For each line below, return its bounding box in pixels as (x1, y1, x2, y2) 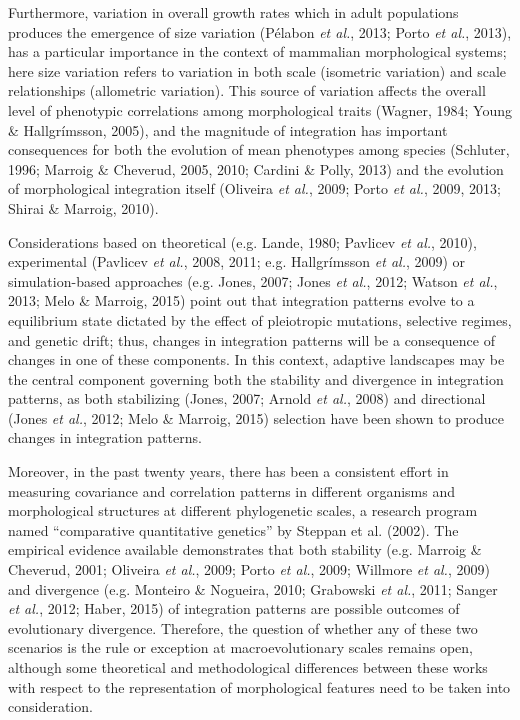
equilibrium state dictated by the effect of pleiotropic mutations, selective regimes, (8, 309, 512, 330)
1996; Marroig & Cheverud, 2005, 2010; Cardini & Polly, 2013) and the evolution (8, 158, 504, 179)
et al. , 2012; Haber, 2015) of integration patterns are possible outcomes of (8, 598, 460, 619)
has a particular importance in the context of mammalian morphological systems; (8, 41, 507, 62)
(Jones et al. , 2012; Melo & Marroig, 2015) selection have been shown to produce (8, 407, 505, 428)
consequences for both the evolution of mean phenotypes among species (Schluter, (8, 139, 510, 160)
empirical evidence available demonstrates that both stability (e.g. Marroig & (8, 539, 482, 560)
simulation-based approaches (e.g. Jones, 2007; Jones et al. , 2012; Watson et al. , (8, 270, 498, 291)
